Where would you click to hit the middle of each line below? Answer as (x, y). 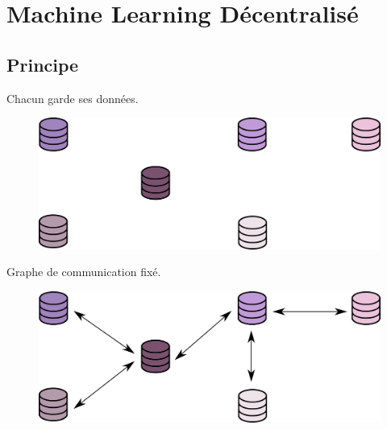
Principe (43, 64)
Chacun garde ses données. (73, 98)
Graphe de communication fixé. (84, 272)
